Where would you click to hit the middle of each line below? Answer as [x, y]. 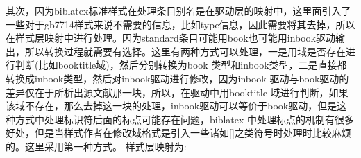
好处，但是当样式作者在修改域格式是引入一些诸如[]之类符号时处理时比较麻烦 [178, 133]
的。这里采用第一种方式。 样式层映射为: [96, 146]
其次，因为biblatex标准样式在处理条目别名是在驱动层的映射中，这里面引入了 [178, 10]
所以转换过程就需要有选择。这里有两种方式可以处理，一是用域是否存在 [185, 51]
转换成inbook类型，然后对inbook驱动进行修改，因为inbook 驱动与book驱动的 [177, 78]
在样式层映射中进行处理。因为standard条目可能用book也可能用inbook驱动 [171, 38]
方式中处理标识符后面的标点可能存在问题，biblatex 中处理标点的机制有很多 [185, 119]
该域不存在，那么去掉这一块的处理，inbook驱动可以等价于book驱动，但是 [171, 106]
